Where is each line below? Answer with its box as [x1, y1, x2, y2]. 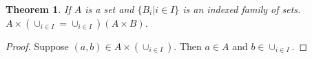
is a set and [85, 2, 134, 16]
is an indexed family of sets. [183, 2, 301, 16]
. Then [174, 38, 202, 53]
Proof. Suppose [6, 38, 69, 53]
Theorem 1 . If [6, 2, 71, 16]
